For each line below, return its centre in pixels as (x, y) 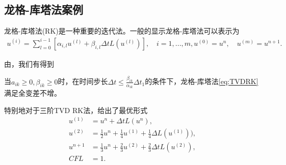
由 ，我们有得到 (29, 63)
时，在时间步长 (83, 81)
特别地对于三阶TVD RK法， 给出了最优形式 (76, 110)
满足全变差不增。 (33, 93)
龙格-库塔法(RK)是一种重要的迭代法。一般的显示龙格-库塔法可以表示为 (122, 31)
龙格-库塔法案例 (44, 9)
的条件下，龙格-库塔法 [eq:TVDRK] (202, 81)
